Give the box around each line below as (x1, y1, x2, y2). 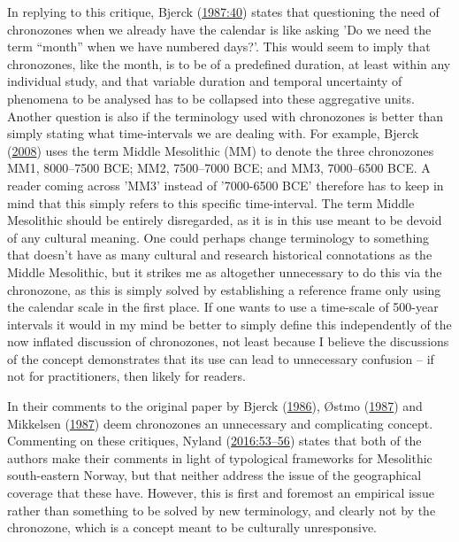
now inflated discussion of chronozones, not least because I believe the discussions (7, 332, 449, 351)
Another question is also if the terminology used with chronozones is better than (7, 106, 443, 125)
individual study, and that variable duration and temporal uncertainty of (7, 72, 402, 90)
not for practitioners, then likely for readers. (7, 367, 246, 385)
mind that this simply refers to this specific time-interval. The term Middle (7, 193, 415, 212)
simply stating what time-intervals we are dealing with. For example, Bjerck (7, 124, 419, 143)
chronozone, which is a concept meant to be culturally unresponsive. (7, 518, 378, 537)
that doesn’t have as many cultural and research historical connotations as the (7, 245, 432, 264)
